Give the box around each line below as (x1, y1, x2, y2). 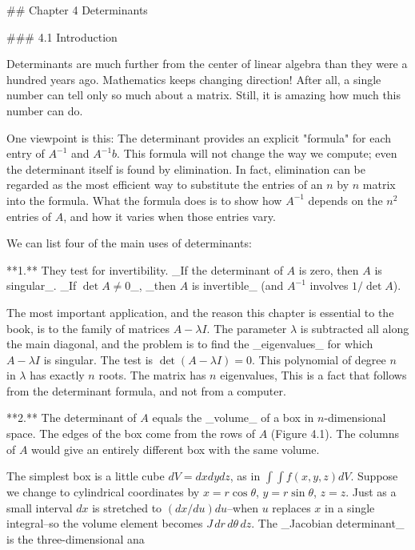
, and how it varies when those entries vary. (63, 207, 276, 224)
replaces (272, 499, 311, 516)
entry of (6, 145, 45, 162)
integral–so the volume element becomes (6, 515, 203, 532)
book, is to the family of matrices (6, 319, 170, 336)
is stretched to (92, 499, 162, 516)
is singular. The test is (43, 351, 154, 367)
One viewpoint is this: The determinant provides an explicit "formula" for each (6, 129, 392, 146)
